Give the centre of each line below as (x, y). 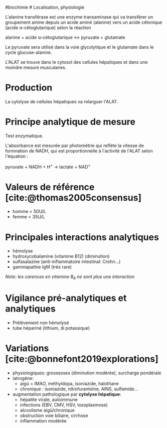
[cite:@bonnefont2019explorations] (82, 359)
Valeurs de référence (50, 187)
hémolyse (23, 251)
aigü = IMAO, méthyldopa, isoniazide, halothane (69, 384)
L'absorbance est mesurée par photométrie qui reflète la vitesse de (75, 146)
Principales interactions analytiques (82, 237)
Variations (27, 348)
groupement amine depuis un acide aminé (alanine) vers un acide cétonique (84, 22)
